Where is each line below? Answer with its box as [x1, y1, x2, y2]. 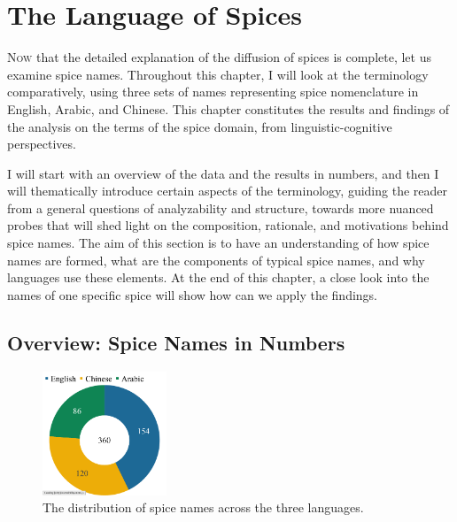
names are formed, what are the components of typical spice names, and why [7, 250, 425, 269]
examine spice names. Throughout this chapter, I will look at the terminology [7, 65, 429, 83]
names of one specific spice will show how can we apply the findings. [7, 285, 378, 303]
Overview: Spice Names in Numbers [7, 328, 345, 356]
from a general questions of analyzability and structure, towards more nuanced [7, 198, 434, 217]
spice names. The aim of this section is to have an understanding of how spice [7, 234, 430, 252]
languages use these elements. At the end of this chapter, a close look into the [7, 268, 430, 287]
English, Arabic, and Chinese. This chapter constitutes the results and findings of [7, 99, 450, 118]
